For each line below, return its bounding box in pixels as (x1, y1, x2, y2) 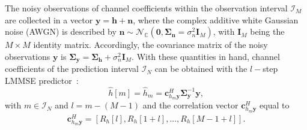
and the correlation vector (142, 99, 239, 111)
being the (250, 25, 285, 38)
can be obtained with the (154, 62, 248, 75)
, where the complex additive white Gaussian (133, 13, 299, 26)
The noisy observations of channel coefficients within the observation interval (5, 2, 288, 14)
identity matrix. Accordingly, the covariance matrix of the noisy (33, 38, 268, 51)
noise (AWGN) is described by (5, 25, 117, 38)
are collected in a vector (5, 13, 93, 26)
